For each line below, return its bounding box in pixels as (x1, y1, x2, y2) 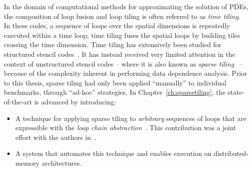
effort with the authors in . (15, 132, 97, 142)
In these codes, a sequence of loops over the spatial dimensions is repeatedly (4, 20, 230, 31)
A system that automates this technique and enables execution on (15, 148, 212, 158)
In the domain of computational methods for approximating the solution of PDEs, (4, 1, 249, 11)
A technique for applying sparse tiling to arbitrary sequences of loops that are (15, 113, 247, 123)
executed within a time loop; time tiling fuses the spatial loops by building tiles (4, 30, 240, 40)
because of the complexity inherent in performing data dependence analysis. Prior (4, 68, 247, 78)
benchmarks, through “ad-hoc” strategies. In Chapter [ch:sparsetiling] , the (4, 87, 226, 97)
